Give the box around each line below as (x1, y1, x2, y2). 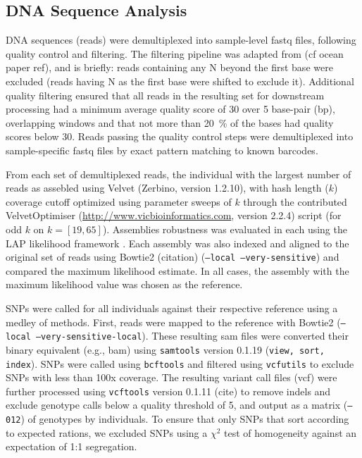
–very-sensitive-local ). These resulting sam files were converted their (35, 328, 349, 343)
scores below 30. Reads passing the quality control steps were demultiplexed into (6, 129, 354, 144)
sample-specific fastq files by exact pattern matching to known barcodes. (6, 142, 318, 157)
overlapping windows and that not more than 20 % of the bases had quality (6, 115, 334, 130)
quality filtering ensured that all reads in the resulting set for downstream (6, 87, 325, 102)
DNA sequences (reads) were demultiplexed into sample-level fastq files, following (6, 32, 356, 47)
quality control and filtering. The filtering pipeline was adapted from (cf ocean (6, 46, 344, 61)
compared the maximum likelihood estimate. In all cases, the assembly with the (6, 263, 349, 278)
